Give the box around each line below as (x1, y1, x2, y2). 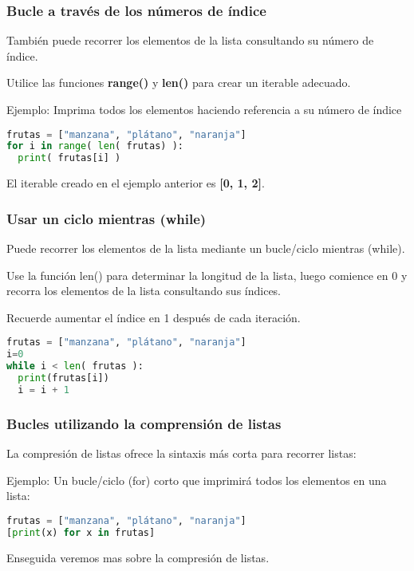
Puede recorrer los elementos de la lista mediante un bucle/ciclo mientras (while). (6, 240, 405, 257)
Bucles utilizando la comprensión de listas (6, 413, 282, 433)
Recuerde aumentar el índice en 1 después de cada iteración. (6, 309, 301, 325)
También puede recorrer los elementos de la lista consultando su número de (6, 32, 374, 49)
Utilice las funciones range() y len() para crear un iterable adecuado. (6, 74, 351, 91)
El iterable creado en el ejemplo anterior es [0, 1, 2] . (6, 175, 265, 191)
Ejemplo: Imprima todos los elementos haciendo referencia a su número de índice (6, 101, 402, 117)
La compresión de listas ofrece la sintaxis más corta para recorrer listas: (6, 445, 357, 461)
